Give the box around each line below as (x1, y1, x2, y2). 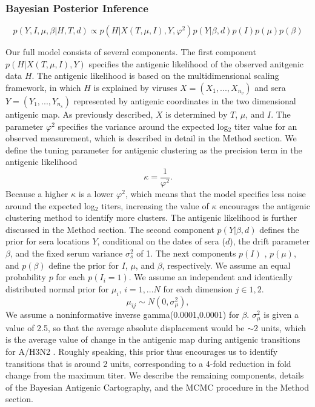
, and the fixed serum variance (10, 247, 123, 259)
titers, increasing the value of (101, 199, 209, 212)
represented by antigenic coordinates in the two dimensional (73, 95, 296, 107)
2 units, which (254, 321, 307, 334)
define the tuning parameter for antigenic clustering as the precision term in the (5, 143, 302, 156)
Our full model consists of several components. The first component (5, 45, 256, 58)
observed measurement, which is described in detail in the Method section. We (5, 132, 297, 144)
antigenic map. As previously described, (5, 108, 153, 120)
